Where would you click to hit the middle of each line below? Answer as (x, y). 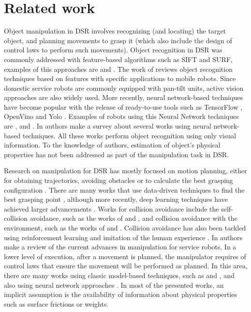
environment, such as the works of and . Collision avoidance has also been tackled (125, 228)
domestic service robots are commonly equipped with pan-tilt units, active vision (124, 88)
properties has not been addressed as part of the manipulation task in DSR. (116, 154)
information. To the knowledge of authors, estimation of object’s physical (112, 145)
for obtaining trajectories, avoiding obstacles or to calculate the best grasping (118, 180)
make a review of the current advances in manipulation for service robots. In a (120, 247)
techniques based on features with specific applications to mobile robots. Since (120, 78)
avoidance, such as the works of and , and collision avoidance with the (133, 218)
